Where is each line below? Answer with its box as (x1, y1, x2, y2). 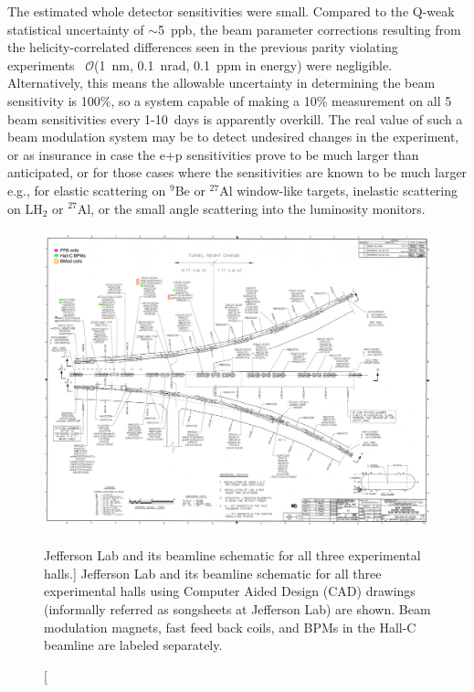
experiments (7, 55, 75, 74)
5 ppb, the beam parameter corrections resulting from (158, 19, 461, 38)
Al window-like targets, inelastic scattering (219, 180, 458, 199)
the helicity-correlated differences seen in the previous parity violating (7, 37, 398, 57)
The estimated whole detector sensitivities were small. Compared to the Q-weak (7, 2, 455, 20)
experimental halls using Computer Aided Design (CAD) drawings (44, 581, 416, 601)
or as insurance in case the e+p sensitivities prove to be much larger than (7, 144, 419, 164)
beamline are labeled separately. (44, 635, 223, 655)
